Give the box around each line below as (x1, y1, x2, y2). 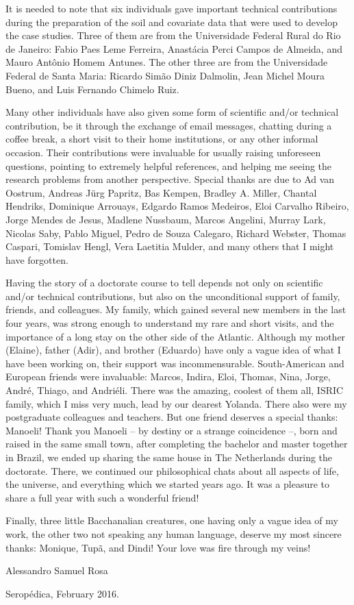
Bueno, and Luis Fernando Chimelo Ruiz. (5, 82, 179, 96)
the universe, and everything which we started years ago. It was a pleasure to (5, 477, 330, 491)
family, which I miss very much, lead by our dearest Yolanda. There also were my (5, 396, 347, 410)
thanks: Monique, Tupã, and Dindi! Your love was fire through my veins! (5, 540, 311, 554)
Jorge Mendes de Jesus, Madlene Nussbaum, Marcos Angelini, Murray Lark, (5, 212, 326, 226)
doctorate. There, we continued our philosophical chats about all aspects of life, (5, 463, 339, 478)
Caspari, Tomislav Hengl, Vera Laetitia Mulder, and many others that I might (5, 239, 334, 254)
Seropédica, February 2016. (5, 586, 120, 600)
